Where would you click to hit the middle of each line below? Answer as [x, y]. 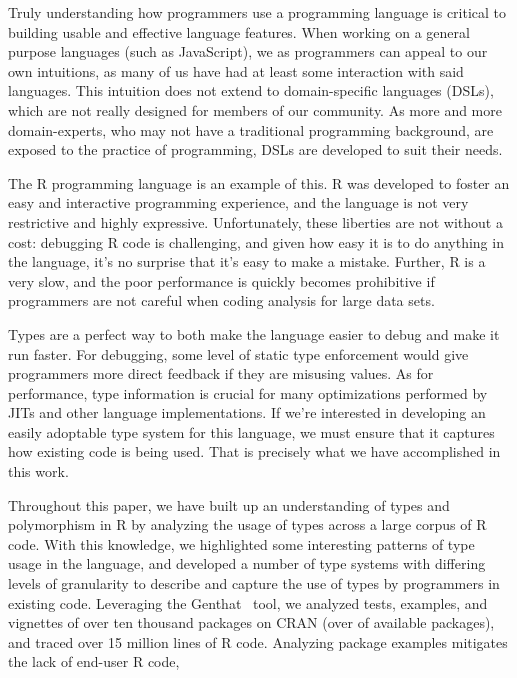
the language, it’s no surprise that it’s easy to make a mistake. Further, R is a [247, 261]
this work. [38, 471]
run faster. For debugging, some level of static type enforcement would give [238, 353]
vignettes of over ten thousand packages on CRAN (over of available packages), [251, 622]
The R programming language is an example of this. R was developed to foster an [259, 182]
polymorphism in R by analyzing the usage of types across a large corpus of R [247, 524]
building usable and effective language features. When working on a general [239, 31]
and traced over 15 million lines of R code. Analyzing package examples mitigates [258, 641]
